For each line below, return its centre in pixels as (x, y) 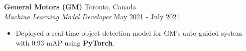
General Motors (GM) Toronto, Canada (70, 6)
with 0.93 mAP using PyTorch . (65, 42)
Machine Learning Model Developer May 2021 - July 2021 (92, 16)
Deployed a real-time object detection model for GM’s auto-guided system (129, 33)
